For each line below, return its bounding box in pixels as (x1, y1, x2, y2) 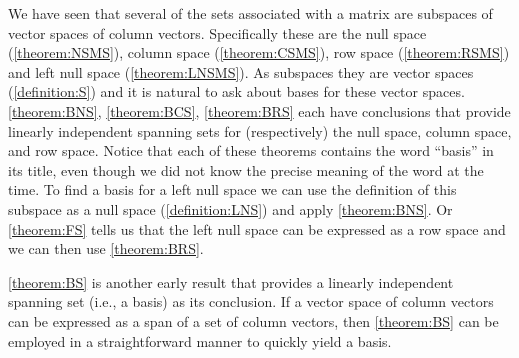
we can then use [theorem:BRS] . (8, 238, 204, 259)
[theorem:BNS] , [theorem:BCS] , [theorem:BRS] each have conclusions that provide (8, 100, 511, 121)
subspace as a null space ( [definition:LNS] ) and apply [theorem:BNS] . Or (8, 198, 453, 219)
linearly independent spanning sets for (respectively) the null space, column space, (8, 120, 512, 141)
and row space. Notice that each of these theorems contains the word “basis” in (8, 140, 494, 161)
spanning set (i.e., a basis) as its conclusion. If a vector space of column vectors (8, 291, 494, 312)
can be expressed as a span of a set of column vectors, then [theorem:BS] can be (8, 310, 499, 331)
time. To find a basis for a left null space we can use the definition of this (8, 179, 457, 200)
